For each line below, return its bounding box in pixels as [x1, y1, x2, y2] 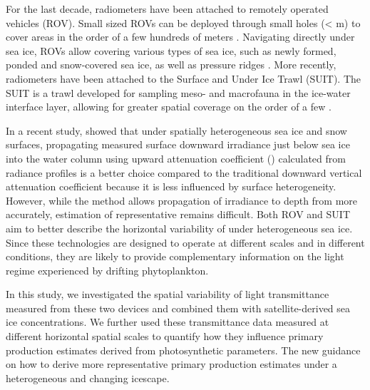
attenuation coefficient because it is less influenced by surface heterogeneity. [6, 179, 336, 194]
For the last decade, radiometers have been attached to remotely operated [6, 1, 329, 16]
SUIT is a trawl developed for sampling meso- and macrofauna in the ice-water [6, 85, 351, 100]
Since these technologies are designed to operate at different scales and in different [6, 235, 365, 250]
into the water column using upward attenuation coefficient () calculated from [6, 150, 346, 165]
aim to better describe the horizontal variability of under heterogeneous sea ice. [6, 220, 353, 235]
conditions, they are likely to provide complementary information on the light [6, 249, 344, 264]
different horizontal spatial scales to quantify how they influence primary [6, 329, 324, 344]
